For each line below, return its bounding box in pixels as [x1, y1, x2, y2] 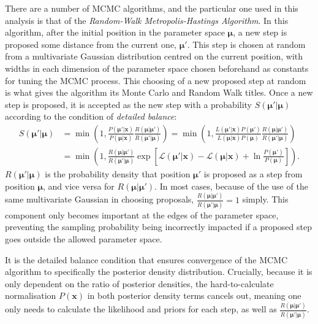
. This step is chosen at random [187, 37, 306, 50]
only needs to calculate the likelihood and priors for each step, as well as [5, 303, 277, 315]
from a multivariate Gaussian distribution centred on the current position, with [5, 50, 303, 63]
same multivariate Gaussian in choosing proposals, [5, 193, 194, 206]
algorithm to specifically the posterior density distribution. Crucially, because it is [5, 265, 312, 278]
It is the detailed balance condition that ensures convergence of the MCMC [5, 253, 288, 266]
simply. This [242, 193, 289, 206]
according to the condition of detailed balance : [5, 110, 177, 123]
